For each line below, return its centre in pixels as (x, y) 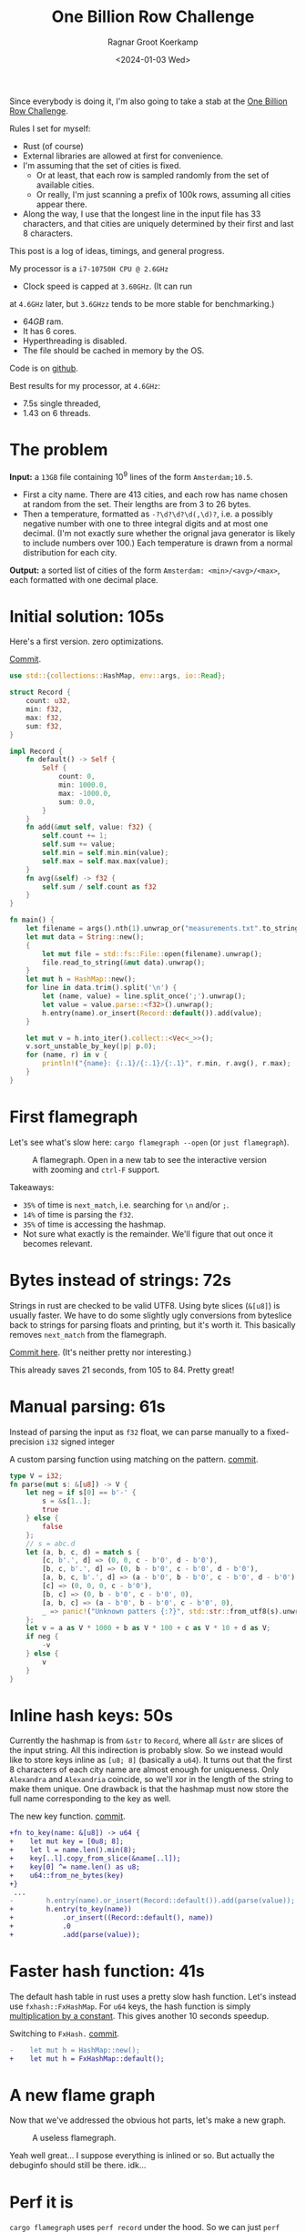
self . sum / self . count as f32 (99, 887)
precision (27, 1442)
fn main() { (32, 920)
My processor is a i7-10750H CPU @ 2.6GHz (89, 268)
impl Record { (36, 751)
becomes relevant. (57, 1243)
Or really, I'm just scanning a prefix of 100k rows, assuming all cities (163, 194)
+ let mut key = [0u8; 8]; (67, 1841)
